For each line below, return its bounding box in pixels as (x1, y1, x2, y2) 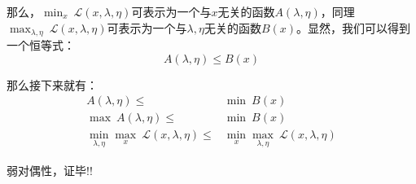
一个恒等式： (7, 37, 75, 54)
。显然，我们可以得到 (296, 19, 411, 36)
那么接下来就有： (7, 76, 98, 93)
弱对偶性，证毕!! (7, 161, 93, 178)
